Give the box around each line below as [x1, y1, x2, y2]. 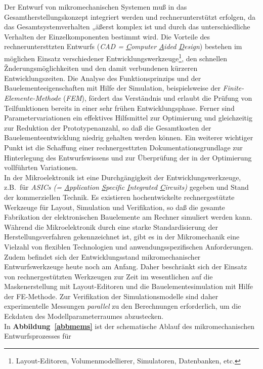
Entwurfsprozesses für [4, 331, 71, 341]
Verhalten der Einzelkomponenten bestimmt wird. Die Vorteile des [4, 31, 210, 42]
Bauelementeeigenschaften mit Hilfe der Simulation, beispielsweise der [4, 83, 221, 93]
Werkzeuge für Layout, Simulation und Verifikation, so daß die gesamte [4, 201, 225, 212]
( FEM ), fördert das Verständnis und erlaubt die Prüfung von [63, 93, 252, 103]
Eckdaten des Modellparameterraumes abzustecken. [4, 311, 164, 321]
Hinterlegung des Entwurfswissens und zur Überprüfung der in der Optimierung [4, 152, 252, 162]
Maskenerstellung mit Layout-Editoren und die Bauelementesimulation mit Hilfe [4, 281, 253, 292]
